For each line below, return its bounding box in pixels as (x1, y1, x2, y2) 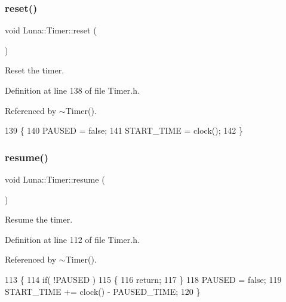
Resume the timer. (5, 213, 73, 226)
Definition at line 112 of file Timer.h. (5, 233, 140, 245)
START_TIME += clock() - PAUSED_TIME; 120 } (5, 285, 201, 297)
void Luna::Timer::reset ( (5, 24, 97, 36)
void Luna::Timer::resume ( (5, 173, 105, 185)
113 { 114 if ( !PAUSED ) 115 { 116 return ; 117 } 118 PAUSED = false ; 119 (5, 273, 282, 285)
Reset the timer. (5, 64, 64, 76)
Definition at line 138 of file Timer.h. (5, 84, 140, 96)
